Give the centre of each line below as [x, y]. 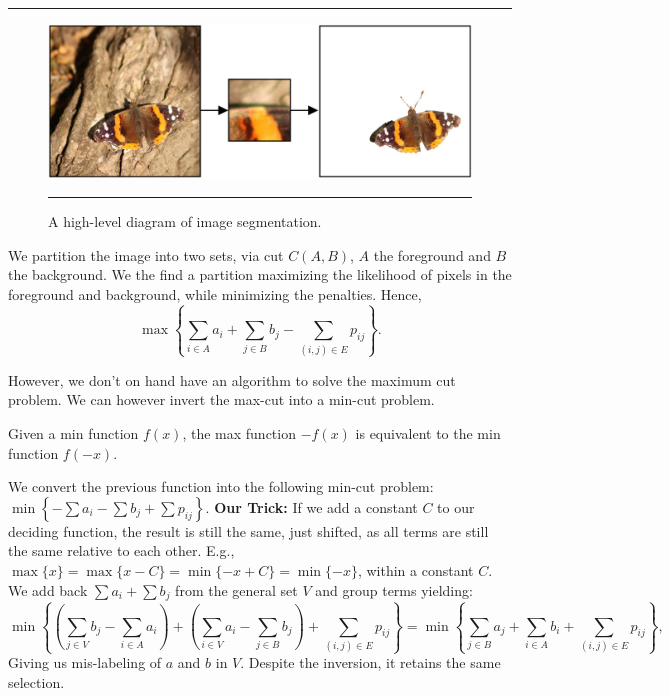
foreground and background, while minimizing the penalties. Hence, [215, 294]
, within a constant [415, 569]
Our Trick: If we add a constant [316, 506]
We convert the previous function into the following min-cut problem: [221, 486]
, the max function [239, 433]
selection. [36, 681]
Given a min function [73, 433]
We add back [48, 589]
